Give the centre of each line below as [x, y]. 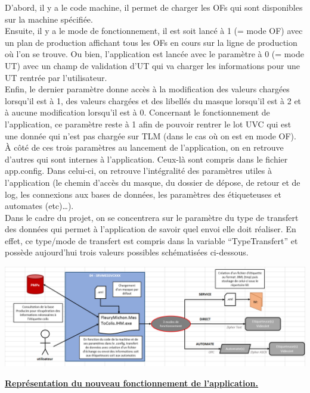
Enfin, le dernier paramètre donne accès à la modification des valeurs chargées [147, 89]
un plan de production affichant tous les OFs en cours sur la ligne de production [151, 42]
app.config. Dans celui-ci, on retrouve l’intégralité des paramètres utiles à [138, 171]
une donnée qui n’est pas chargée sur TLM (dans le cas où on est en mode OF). [151, 135]
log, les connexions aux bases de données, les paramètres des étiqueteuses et [143, 194]
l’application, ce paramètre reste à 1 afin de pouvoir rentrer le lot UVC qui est [148, 124]
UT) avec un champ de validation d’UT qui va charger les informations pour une [152, 65]
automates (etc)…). [39, 206]
